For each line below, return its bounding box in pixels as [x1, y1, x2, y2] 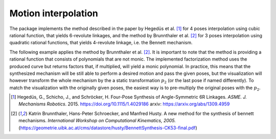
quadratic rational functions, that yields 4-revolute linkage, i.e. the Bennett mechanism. [9, 40, 193, 46]
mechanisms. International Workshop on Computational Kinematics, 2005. [18, 118, 176, 124]
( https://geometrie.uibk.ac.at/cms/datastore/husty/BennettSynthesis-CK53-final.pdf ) [18, 125, 197, 131]
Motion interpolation [9, 8, 98, 19]
